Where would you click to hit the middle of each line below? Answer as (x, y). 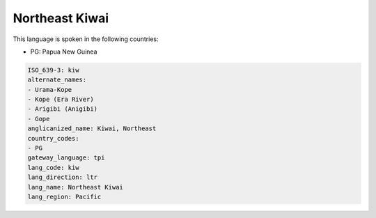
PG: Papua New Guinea (64, 52)
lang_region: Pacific (64, 197)
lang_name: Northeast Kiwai (75, 187)
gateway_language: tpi (66, 158)
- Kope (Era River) (61, 100)
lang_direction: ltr (62, 177)
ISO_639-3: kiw (53, 70)
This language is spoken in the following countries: (86, 39)
